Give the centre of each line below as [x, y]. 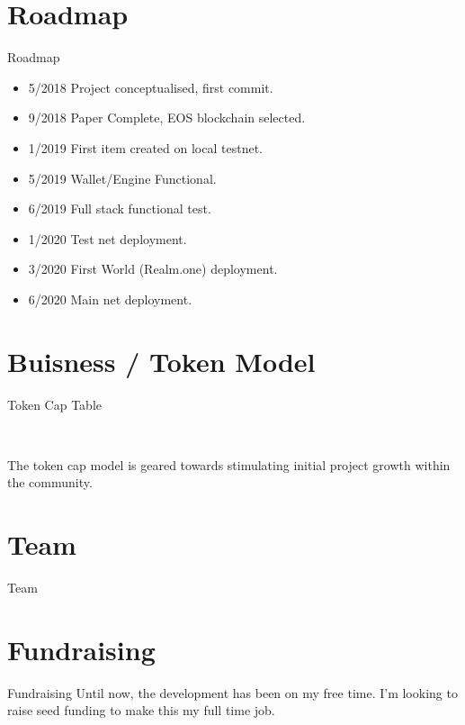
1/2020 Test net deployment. [107, 238]
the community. [50, 482]
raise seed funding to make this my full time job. [141, 710]
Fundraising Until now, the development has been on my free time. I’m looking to [232, 692]
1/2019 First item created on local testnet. [145, 147]
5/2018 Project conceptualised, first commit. [151, 87]
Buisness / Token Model [161, 361]
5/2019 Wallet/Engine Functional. [122, 178]
